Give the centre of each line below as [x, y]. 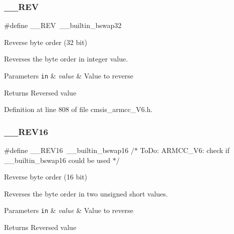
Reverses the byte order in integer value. [66, 59]
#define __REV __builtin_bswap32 [63, 25]
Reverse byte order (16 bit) [46, 177]
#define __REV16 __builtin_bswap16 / [69, 150]
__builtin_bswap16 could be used [57, 160]
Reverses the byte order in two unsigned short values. [86, 193]
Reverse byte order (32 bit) [46, 42]
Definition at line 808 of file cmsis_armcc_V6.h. [78, 109]
